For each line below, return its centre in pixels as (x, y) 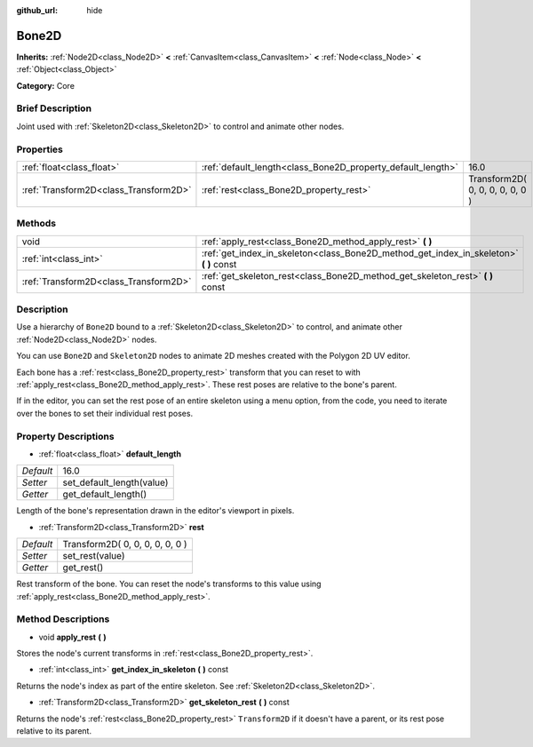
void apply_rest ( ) (72, 637)
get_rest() (83, 568)
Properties (40, 149)
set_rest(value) (94, 556)
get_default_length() (105, 495)
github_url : (37, 10)
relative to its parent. (54, 731)
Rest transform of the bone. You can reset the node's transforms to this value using (169, 584)
